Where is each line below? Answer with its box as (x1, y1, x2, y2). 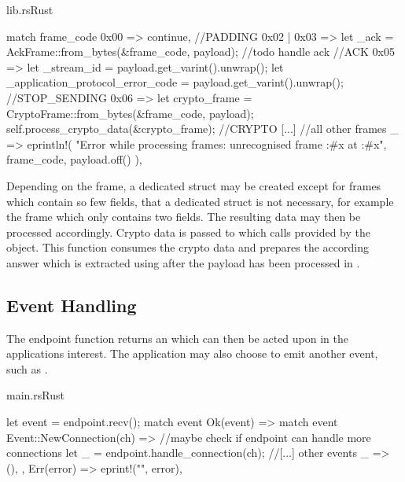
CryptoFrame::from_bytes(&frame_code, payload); (6, 105, 254, 121)
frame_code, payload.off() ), (6, 151, 142, 167)
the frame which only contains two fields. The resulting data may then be (6, 208, 361, 225)
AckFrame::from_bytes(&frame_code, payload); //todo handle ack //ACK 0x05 (6, 43, 395, 60)
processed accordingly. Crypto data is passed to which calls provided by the (6, 223, 371, 240)
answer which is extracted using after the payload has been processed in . (6, 254, 360, 270)
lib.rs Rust (6, 2, 53, 17)
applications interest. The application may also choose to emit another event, (6, 345, 378, 362)
